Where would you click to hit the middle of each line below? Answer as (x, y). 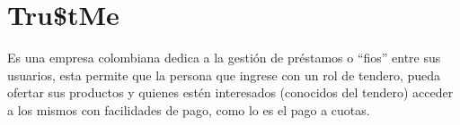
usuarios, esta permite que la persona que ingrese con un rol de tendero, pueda (224, 75)
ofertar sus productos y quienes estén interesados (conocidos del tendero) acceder (230, 92)
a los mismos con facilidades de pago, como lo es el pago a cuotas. (189, 109)
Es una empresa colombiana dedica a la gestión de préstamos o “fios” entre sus (224, 58)
